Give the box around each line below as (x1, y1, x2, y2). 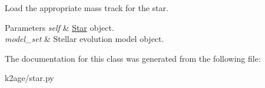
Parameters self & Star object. (5, 21, 114, 33)
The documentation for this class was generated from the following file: (5, 52, 261, 64)
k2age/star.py (5, 72, 54, 84)
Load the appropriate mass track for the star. (5, 2, 168, 13)
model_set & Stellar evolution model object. (5, 33, 164, 45)
